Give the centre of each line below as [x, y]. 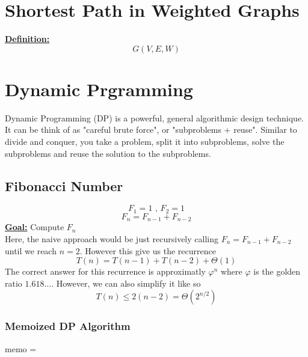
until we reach [31, 250]
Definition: [27, 39]
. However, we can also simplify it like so [126, 283]
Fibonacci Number [64, 185]
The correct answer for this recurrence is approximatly [105, 271]
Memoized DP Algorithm [68, 326]
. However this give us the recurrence [148, 250]
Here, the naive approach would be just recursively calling [112, 238]
